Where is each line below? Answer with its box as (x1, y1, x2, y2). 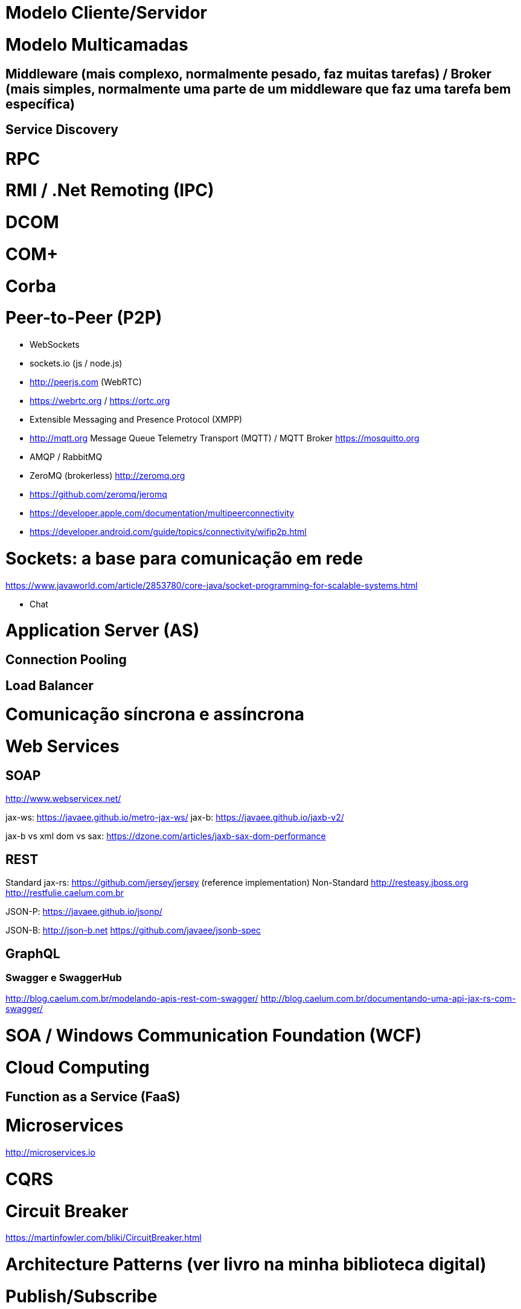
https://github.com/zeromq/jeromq (30, 489, 167, 500)
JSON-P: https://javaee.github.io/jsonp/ (5, 906, 162, 917)
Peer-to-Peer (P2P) (5, 307, 162, 328)
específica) (5, 96, 75, 112)
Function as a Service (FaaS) (5, 1089, 181, 1104)
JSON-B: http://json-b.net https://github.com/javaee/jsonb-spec (5, 925, 261, 936)
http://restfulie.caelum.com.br (5, 888, 124, 898)
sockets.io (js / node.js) (30, 358, 123, 369)
